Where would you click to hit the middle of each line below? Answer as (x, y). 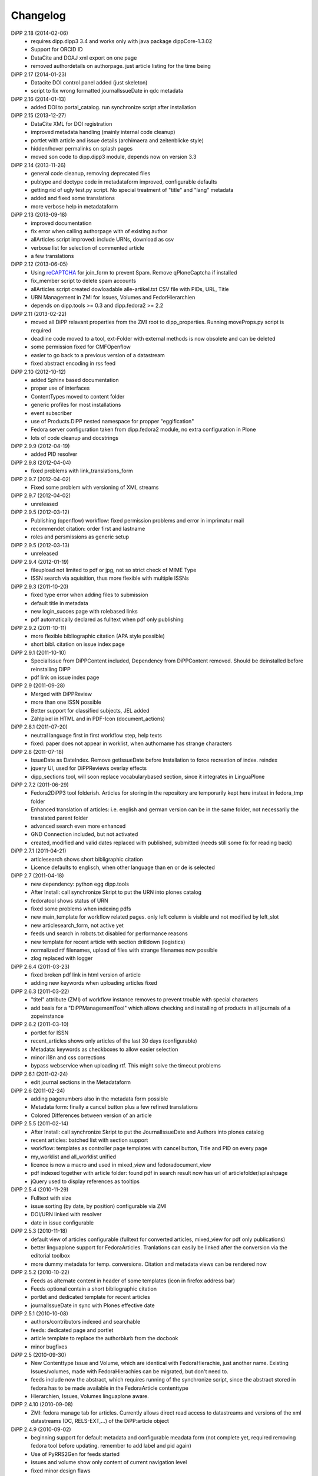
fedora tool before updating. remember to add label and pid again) (111, 1446)
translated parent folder (59, 818)
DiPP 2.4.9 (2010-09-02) (41, 1429)
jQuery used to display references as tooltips (85, 1181)
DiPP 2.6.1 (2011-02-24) (39, 1074)
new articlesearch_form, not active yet (77, 925)
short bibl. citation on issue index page (78, 644)
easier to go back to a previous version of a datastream (98, 355)
